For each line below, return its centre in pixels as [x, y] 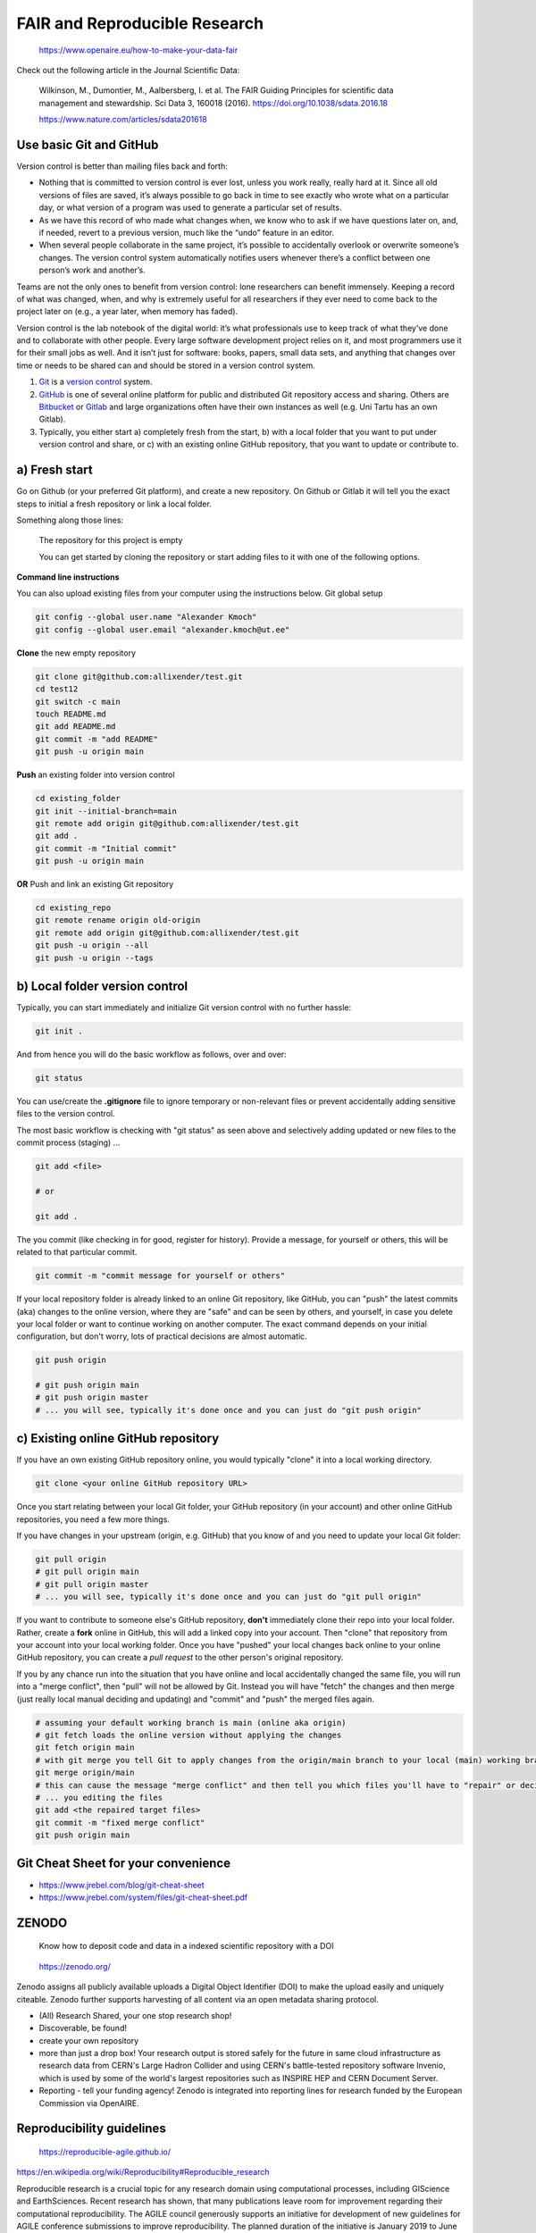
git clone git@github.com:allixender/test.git [139, 676]
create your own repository [89, 2040]
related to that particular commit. [77, 1252]
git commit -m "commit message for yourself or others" [160, 1276]
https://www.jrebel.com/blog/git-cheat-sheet [121, 1885]
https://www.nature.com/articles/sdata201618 [123, 120]
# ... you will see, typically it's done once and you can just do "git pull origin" [228, 1597]
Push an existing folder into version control [96, 775]
